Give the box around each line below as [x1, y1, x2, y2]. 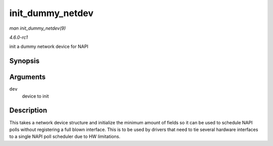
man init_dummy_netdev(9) [9, 25, 66, 31]
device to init [22, 93, 49, 99]
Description [9, 106, 48, 115]
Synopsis [9, 57, 40, 65]
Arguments [9, 73, 46, 82]
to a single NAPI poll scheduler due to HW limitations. [9, 133, 121, 139]
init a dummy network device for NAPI [9, 43, 88, 50]
